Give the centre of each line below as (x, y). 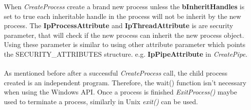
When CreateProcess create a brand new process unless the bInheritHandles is (124, 6)
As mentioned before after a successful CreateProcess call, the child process (116, 73)
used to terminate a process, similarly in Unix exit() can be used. (101, 101)
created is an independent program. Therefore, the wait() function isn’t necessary (125, 82)
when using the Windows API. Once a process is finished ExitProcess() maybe (121, 92)
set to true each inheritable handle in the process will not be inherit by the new (123, 16)
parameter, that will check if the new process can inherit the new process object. (124, 35)
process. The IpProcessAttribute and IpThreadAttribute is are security (119, 25)
